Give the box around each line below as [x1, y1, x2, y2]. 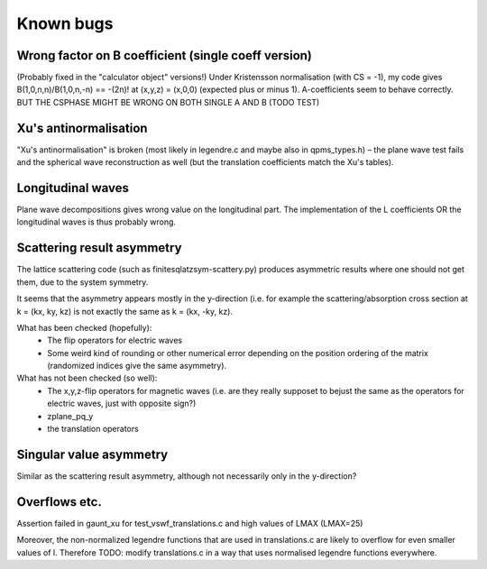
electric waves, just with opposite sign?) [47, 398, 197, 409]
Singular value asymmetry [16, 446, 169, 462]
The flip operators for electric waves [47, 335, 183, 346]
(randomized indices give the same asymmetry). [47, 361, 227, 372]
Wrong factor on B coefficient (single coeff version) [16, 48, 313, 63]
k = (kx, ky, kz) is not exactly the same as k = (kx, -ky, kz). [16, 306, 234, 317]
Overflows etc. [16, 494, 103, 509]
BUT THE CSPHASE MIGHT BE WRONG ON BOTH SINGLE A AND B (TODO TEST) [16, 96, 320, 107]
